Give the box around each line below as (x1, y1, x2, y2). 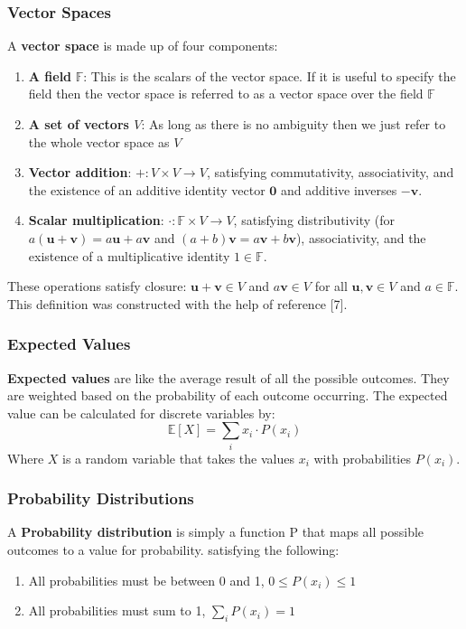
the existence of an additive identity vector (28, 180, 266, 199)
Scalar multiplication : (28, 211, 164, 230)
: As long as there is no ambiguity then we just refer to (141, 115, 446, 133)
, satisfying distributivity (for (233, 211, 396, 230)
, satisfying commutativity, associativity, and (206, 163, 454, 182)
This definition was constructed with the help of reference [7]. (7, 294, 348, 313)
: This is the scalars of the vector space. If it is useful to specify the (83, 66, 456, 85)
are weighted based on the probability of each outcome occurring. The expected (7, 386, 448, 405)
